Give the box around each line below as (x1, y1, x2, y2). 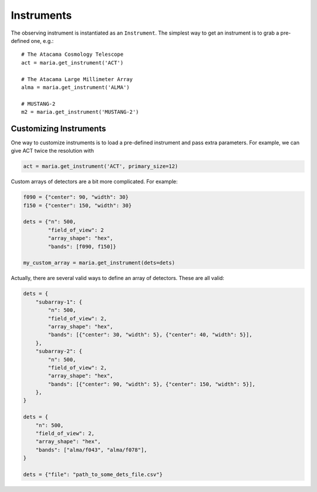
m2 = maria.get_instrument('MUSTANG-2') (21, 109, 139, 116)
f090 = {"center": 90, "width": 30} (23, 194, 129, 201)
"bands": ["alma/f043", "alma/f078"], (35, 446, 147, 453)
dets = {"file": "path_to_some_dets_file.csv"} (23, 471, 163, 478)
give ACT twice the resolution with (11, 147, 94, 154)
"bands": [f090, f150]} (48, 243, 117, 250)
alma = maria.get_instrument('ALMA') (21, 84, 130, 90)
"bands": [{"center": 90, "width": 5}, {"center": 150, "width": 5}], (48, 380, 255, 387)
